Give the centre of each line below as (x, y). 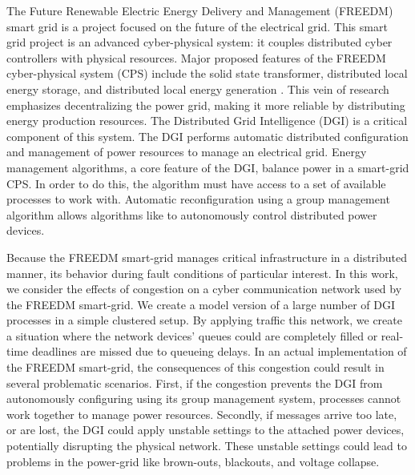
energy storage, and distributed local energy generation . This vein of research (198, 89)
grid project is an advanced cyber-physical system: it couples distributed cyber (199, 42)
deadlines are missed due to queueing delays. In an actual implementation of (219, 351)
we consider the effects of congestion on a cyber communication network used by (204, 289)
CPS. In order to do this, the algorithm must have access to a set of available (196, 183)
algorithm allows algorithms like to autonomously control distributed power (192, 214)
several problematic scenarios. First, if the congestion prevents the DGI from (195, 382)
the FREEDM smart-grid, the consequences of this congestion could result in (195, 367)
